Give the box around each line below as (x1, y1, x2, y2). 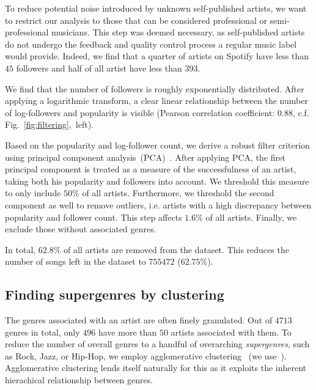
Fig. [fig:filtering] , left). (5, 118, 94, 131)
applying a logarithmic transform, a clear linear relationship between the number (5, 94, 308, 107)
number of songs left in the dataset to (5, 255, 146, 268)
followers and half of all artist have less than (16, 61, 182, 74)
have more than (98, 325, 157, 338)
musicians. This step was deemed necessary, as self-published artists (51, 26, 305, 39)
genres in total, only (5, 325, 80, 338)
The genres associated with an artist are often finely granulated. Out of (5, 314, 273, 326)
